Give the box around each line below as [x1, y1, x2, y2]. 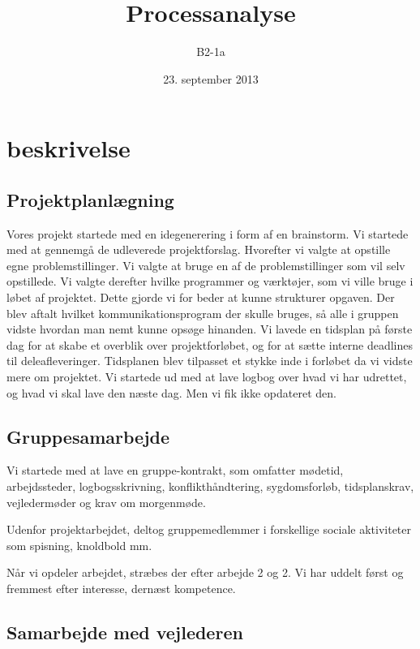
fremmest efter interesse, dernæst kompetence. [6, 580, 236, 596]
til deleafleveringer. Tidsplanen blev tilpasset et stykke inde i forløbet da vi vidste [6, 352, 413, 369]
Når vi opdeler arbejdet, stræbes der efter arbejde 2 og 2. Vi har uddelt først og [6, 564, 404, 581]
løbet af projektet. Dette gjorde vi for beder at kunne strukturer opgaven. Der [6, 289, 395, 306]
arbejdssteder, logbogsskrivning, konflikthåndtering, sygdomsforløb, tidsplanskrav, [6, 478, 414, 495]
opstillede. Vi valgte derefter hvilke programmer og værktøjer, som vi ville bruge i [6, 273, 414, 290]
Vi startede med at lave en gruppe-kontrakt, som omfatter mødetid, [6, 462, 344, 479]
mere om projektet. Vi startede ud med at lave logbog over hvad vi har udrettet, [6, 368, 407, 385]
